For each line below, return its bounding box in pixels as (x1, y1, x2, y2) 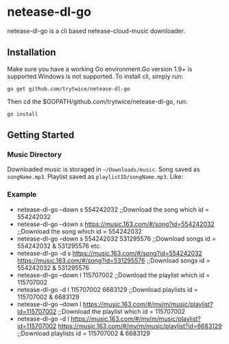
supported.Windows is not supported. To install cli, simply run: (7, 72, 184, 80)
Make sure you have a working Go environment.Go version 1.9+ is (7, 64, 193, 73)
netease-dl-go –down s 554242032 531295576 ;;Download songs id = (16, 234, 217, 243)
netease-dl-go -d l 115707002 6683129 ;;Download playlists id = (16, 285, 199, 293)
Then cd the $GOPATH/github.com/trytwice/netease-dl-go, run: (7, 97, 188, 106)
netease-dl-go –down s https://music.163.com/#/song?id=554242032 (16, 220, 215, 228)
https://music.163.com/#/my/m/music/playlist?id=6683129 (58, 321, 222, 330)
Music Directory (7, 150, 62, 160)
